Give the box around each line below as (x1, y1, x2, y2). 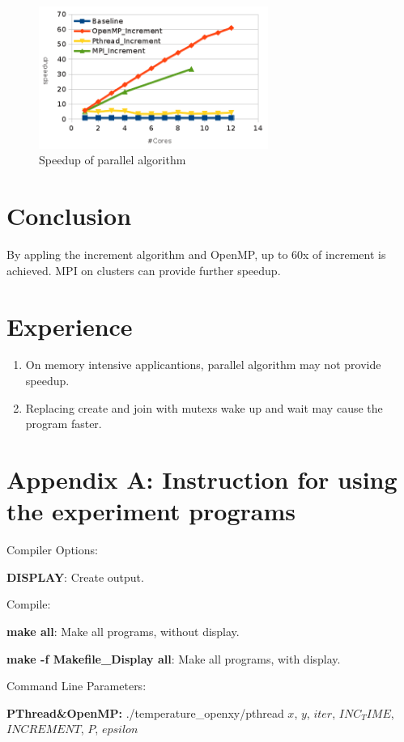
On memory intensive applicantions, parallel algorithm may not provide (25, 356, 381, 373)
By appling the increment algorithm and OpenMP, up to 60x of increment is (6, 246, 386, 263)
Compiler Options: (6, 541, 98, 558)
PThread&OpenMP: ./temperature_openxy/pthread (6, 704, 284, 721)
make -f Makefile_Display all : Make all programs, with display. (6, 650, 341, 667)
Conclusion (6, 199, 132, 232)
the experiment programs (6, 494, 296, 528)
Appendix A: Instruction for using (6, 463, 398, 496)
